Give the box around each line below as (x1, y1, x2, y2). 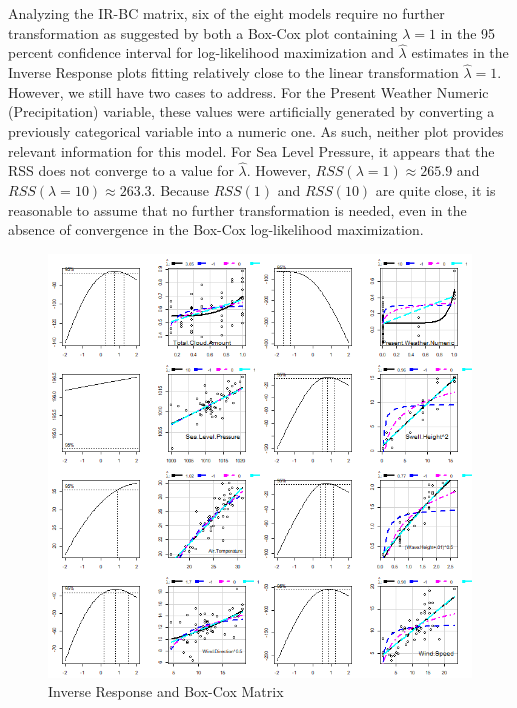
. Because (151, 180, 210, 200)
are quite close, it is (375, 180, 496, 200)
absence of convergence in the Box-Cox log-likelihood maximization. (8, 219, 424, 240)
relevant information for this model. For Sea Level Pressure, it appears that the (8, 140, 495, 161)
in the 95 (440, 22, 496, 43)
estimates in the (411, 42, 509, 63)
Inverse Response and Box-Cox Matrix (48, 681, 284, 702)
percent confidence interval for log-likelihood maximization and (8, 42, 394, 63)
